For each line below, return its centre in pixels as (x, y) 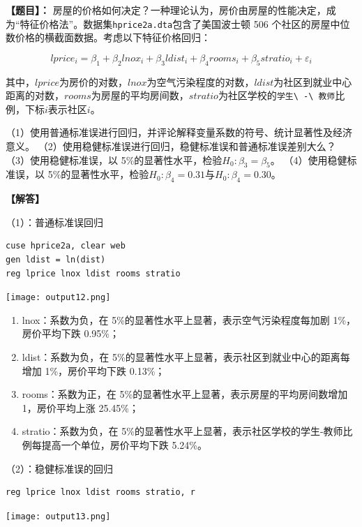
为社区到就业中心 (313, 81)
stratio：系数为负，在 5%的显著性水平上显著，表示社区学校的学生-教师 (182, 431)
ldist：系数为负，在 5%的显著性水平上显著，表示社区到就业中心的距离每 (186, 357)
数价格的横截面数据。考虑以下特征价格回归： (108, 37)
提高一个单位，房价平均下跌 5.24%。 (125, 445)
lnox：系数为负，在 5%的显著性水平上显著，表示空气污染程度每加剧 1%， (189, 319)
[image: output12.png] (58, 298)
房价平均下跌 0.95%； (71, 333)
